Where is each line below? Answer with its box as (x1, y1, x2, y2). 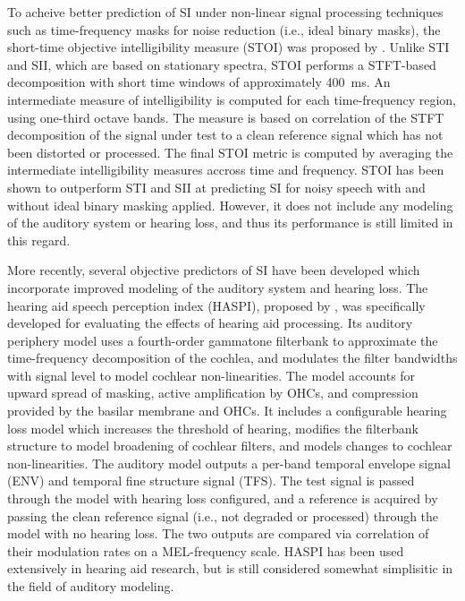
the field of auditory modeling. (7, 577, 174, 595)
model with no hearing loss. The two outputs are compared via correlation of (7, 524, 429, 543)
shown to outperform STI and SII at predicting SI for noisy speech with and (7, 177, 426, 196)
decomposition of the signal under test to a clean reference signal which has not (7, 125, 444, 144)
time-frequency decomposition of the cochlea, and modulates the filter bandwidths (7, 348, 458, 367)
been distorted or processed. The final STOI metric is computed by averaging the (7, 142, 453, 161)
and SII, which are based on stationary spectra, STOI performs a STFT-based (7, 55, 436, 73)
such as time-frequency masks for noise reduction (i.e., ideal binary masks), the (7, 20, 441, 39)
